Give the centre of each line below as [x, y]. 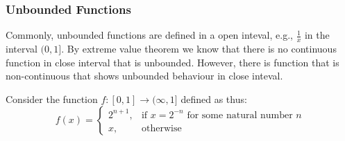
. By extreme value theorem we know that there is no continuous [199, 49]
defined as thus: [214, 98]
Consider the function [52, 98]
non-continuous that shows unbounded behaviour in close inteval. [144, 76]
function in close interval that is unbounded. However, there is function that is [172, 62]
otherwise [161, 128]
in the [317, 35]
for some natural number [240, 115]
